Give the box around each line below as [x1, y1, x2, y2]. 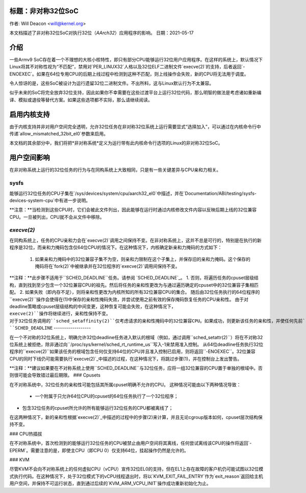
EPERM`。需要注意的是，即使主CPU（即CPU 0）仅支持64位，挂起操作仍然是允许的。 [9, 447, 189, 453]
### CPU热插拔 [9, 431, 43, 437]
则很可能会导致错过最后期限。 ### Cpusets [9, 372, 100, 378]
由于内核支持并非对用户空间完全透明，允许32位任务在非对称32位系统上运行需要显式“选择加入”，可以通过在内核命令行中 [9, 123, 261, 130]
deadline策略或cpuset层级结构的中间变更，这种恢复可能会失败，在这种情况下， [9, 303, 176, 309]
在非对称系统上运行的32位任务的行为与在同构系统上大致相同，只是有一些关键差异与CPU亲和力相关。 [9, 167, 221, 173]
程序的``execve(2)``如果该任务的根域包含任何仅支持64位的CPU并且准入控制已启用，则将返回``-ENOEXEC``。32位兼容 [9, 348, 256, 355]
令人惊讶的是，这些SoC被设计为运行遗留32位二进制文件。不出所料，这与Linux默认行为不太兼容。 [9, 80, 214, 86]
